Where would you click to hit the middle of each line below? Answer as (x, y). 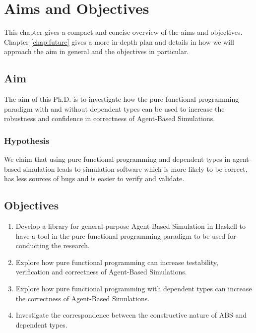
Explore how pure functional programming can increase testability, (117, 262)
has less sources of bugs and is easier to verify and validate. (94, 178)
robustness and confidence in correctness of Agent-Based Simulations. (110, 118)
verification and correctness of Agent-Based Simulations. (101, 272)
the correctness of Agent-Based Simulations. (83, 298)
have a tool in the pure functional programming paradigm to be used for (126, 235)
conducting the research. (53, 245)
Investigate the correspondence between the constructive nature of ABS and (131, 315)
